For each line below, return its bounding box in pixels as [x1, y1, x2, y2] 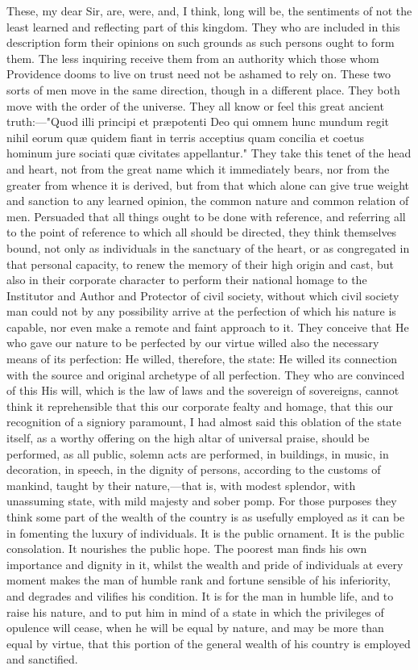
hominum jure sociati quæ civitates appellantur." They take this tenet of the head [6, 144, 412, 161]
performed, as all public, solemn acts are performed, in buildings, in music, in [6, 445, 389, 462]
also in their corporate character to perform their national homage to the [6, 271, 367, 288]
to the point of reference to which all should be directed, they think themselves [6, 224, 397, 241]
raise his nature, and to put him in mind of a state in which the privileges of [6, 603, 384, 620]
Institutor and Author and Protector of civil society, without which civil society [6, 287, 399, 304]
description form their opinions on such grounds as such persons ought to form [6, 34, 395, 51]
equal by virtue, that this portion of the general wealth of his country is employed [6, 634, 411, 651]
